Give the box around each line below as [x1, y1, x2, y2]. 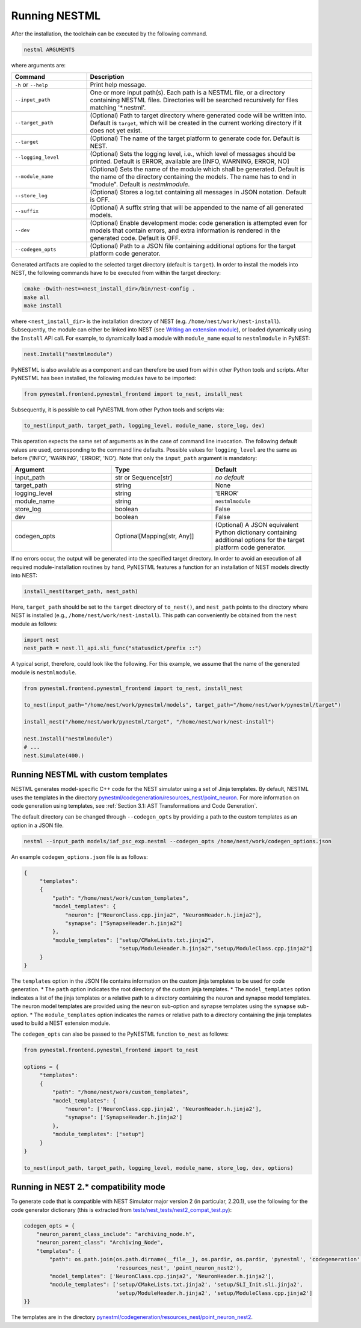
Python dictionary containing [215, 528, 297, 536]
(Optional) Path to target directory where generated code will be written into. [90, 111, 307, 120]
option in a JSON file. [11, 822, 64, 829]
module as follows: [11, 620, 58, 627]
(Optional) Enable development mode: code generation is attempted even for [90, 218, 307, 227]
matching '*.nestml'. [90, 103, 146, 111]
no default [215, 473, 245, 482]
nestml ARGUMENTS [23, 46, 75, 53]
